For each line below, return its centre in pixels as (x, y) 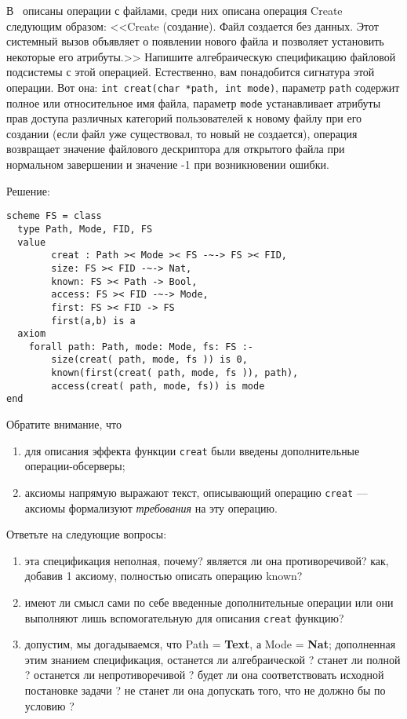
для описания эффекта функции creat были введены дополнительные (192, 450)
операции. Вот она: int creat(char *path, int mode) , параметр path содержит (203, 87)
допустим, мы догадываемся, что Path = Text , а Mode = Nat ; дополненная (210, 644)
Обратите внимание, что (64, 424)
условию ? (49, 705)
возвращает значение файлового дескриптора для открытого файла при (176, 149)
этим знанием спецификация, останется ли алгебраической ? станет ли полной (213, 659)
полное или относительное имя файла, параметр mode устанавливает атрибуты (194, 102)
